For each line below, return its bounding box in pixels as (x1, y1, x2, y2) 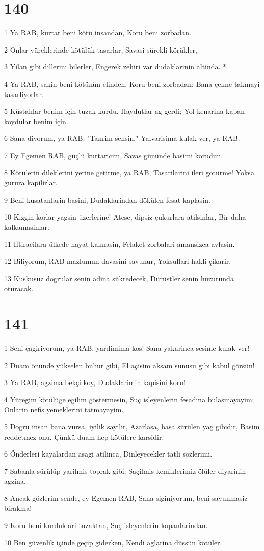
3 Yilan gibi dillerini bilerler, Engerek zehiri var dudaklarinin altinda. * (4, 61, 227, 72)
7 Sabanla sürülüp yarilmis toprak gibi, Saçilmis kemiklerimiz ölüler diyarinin (4, 465, 246, 476)
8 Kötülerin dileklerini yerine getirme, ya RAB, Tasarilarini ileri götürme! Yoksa (4, 167, 254, 178)
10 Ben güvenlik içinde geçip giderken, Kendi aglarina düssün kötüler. (4, 537, 222, 547)
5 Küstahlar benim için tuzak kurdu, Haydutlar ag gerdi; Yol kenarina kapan (4, 106, 245, 116)
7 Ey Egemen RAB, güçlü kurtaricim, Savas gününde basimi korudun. (4, 150, 223, 160)
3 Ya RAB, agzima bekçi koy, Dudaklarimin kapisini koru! (4, 377, 186, 388)
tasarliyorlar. (4, 88, 44, 99)
